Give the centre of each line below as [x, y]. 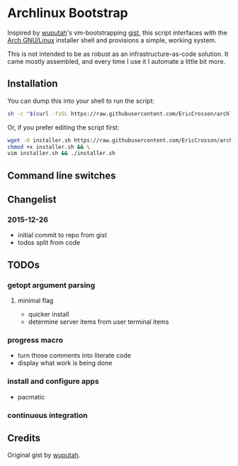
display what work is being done [65, 363]
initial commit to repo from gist [62, 235]
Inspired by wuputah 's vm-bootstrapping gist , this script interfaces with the [118, 33]
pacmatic [31, 397]
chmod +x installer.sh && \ [49, 147]
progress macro [35, 340]
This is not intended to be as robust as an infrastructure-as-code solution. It [118, 54]
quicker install [49, 314]
